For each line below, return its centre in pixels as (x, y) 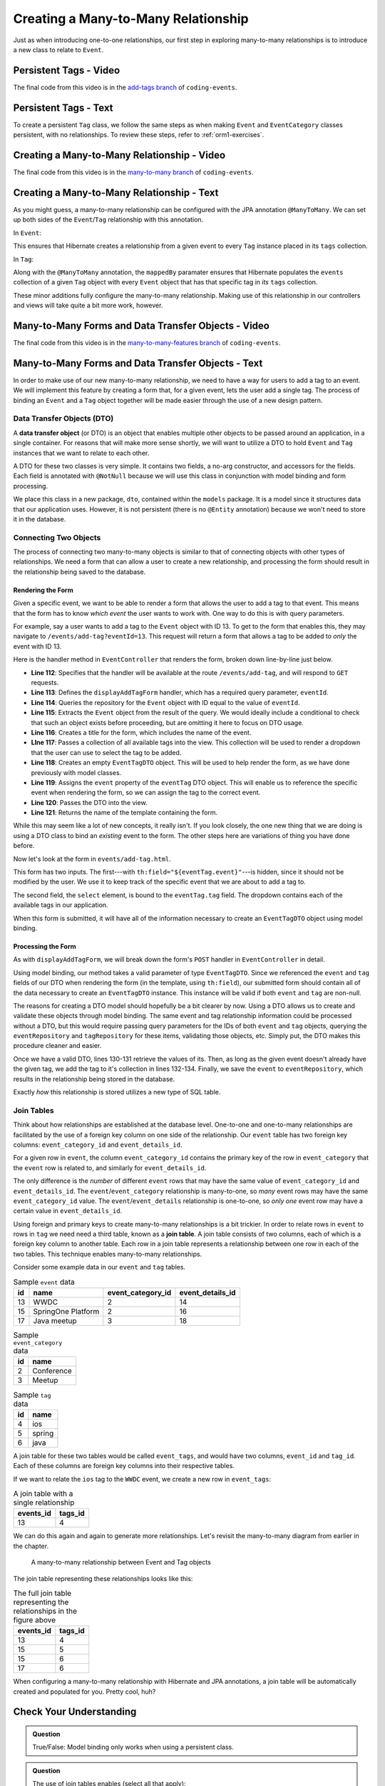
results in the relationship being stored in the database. (94, 1079)
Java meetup (55, 1321)
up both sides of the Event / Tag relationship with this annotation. (108, 220)
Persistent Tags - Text (63, 108)
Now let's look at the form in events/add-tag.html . (92, 859)
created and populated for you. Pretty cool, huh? (84, 1691)
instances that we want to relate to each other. (81, 453)
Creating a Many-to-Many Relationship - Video (119, 155)
